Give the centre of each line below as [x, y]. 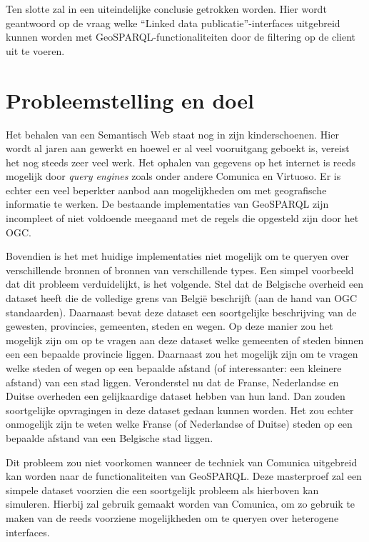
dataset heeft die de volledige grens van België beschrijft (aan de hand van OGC [182, 298]
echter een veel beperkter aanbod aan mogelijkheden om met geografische [166, 190]
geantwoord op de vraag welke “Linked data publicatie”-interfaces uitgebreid [173, 22]
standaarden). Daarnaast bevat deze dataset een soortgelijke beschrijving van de [181, 312]
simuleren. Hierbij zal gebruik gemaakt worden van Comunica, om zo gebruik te [181, 504]
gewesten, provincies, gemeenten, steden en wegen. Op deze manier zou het [170, 326]
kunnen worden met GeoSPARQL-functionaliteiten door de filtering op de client [181, 37]
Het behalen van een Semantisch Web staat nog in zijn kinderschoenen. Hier [172, 134]
